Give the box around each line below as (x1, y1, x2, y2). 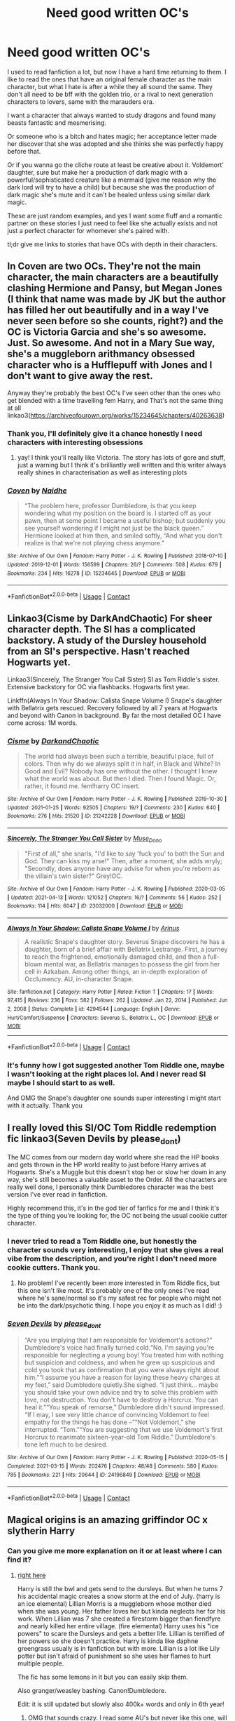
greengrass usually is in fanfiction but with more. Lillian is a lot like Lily (17, 1644, 220, 1652)
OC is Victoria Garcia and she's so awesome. (7, 326, 206, 338)
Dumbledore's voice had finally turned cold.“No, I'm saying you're (24, 1343, 215, 1352)
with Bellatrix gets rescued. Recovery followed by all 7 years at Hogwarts (7, 703, 218, 712)
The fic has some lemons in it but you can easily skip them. (17, 1673, 188, 1681)
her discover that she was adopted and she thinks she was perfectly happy (7, 139, 224, 148)
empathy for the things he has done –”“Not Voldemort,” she (24, 1418, 196, 1426)
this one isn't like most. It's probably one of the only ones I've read (17, 1286, 210, 1294)
